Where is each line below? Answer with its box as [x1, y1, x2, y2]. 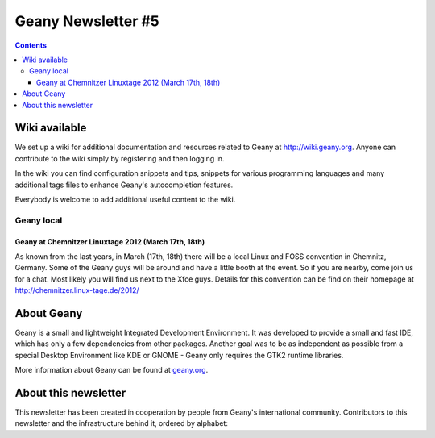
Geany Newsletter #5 [14, 12, 160, 30]
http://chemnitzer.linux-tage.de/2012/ [14, 286, 140, 295]
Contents [14, 40, 48, 50]
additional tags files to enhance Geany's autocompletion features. [14, 180, 234, 190]
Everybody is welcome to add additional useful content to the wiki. [14, 194, 236, 204]
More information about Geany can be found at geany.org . [14, 365, 209, 375]
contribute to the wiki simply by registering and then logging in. [14, 153, 225, 163]
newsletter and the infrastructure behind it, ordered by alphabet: [14, 419, 229, 428]
